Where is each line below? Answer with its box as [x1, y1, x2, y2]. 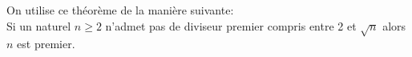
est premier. [17, 35, 75, 52]
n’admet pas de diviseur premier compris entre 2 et [105, 17, 357, 34]
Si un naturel [6, 17, 71, 34]
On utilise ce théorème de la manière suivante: [6, 2, 234, 18]
